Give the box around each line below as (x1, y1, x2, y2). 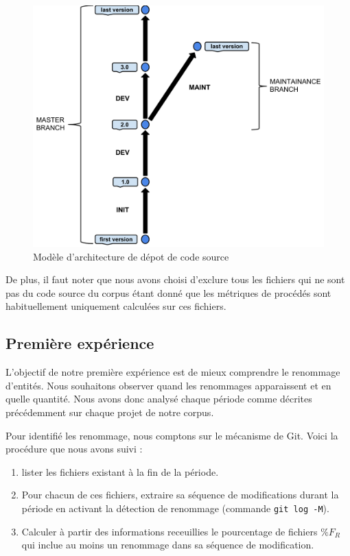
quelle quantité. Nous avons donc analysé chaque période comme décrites (5, 391, 312, 406)
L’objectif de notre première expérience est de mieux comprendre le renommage (5, 365, 340, 379)
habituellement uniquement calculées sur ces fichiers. (5, 299, 226, 313)
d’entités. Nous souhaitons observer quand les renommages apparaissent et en (5, 378, 331, 392)
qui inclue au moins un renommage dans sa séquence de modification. (21, 537, 314, 552)
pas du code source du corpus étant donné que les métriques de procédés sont (5, 285, 331, 300)
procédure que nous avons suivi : (5, 442, 143, 456)
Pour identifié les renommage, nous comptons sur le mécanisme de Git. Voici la (5, 428, 338, 442)
